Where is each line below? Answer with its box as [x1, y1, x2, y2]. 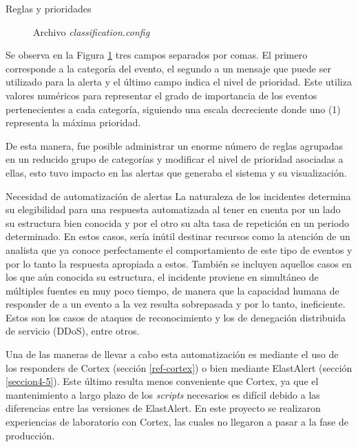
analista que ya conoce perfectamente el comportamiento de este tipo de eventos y [6, 242, 352, 257]
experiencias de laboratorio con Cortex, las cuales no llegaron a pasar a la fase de [6, 415, 348, 429]
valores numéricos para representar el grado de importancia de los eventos [6, 88, 317, 102]
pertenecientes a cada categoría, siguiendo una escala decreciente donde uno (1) [6, 101, 341, 116]
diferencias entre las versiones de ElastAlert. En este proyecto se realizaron [6, 401, 321, 415]
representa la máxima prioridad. [6, 115, 141, 130]
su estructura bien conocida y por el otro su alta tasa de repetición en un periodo [6, 215, 350, 230]
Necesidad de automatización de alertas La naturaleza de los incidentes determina [6, 188, 351, 203]
